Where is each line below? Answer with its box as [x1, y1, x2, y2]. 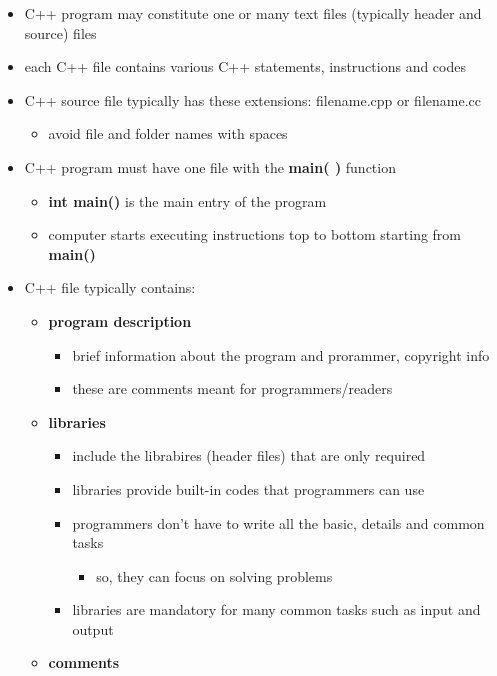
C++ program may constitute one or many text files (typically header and [24, 3, 482, 23]
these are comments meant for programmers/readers [72, 378, 393, 399]
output [72, 618, 114, 639]
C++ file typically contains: [24, 277, 196, 298]
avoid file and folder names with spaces [48, 123, 288, 144]
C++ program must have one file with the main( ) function [24, 156, 396, 177]
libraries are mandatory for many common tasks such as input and [72, 599, 481, 620]
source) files [24, 22, 97, 43]
